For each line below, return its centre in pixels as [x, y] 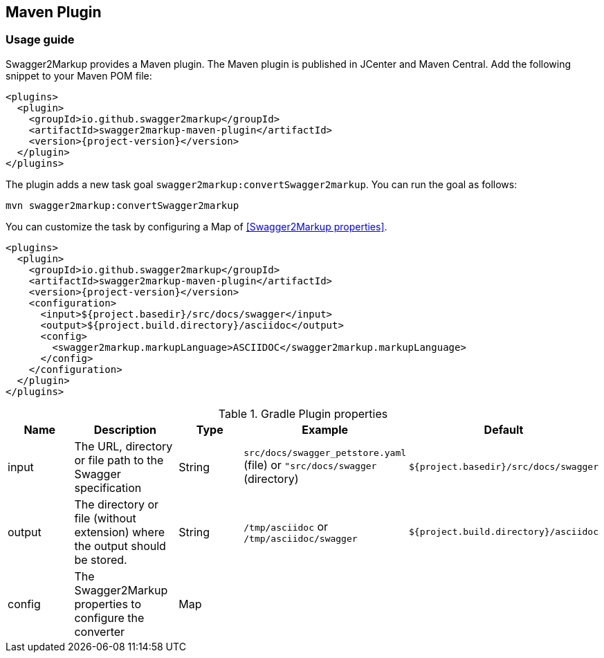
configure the [109, 618]
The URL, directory [123, 446]
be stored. [101, 559]
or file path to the [119, 460]
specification [108, 487]
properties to [108, 604]
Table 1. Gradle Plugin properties [303, 413]
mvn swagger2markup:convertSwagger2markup [122, 205]
